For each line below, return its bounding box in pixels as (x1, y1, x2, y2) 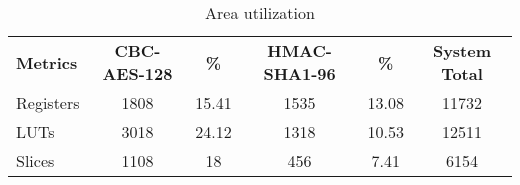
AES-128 (102, 62, 173, 85)
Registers (16, 91, 80, 114)
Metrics (16, 50, 78, 74)
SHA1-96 (263, 62, 336, 85)
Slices (16, 149, 55, 172)
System (432, 39, 492, 62)
